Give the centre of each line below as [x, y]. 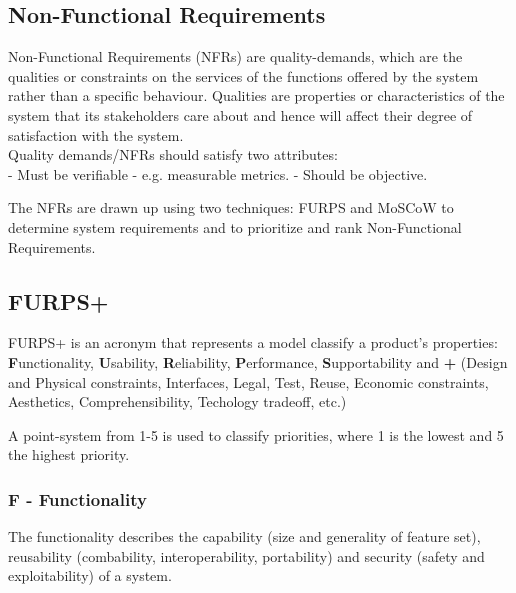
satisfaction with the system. [96, 134]
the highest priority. [69, 454]
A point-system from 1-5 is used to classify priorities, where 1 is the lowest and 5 [256, 434]
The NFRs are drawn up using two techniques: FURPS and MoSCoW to [231, 207]
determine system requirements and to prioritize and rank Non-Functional [235, 226]
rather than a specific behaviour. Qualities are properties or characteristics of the [256, 95]
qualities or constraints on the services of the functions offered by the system [243, 75]
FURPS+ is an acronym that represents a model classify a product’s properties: [253, 342]
